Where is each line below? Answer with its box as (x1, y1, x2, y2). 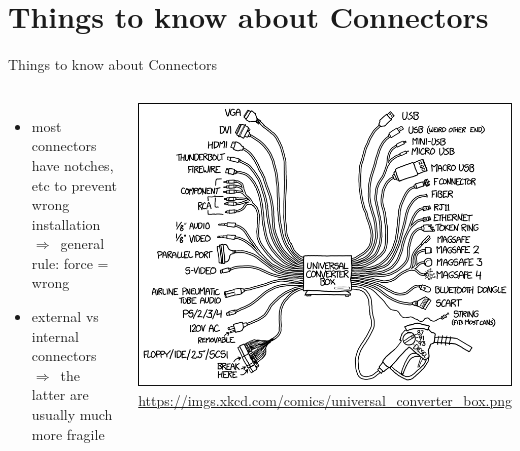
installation (31, 213, 101, 234)
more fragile (31, 423, 105, 444)
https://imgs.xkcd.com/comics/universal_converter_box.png (138, 389, 512, 410)
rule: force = (31, 252, 109, 273)
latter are (31, 384, 89, 405)
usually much (31, 404, 113, 425)
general (60, 233, 105, 254)
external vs (31, 306, 99, 327)
